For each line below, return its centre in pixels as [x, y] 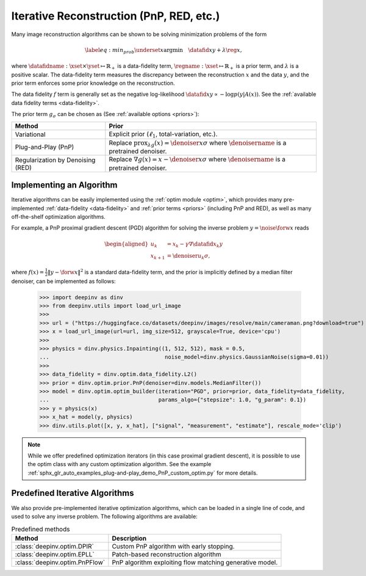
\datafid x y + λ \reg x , [215, 50]
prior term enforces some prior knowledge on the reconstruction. [93, 83]
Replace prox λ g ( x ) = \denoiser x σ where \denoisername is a [198, 144]
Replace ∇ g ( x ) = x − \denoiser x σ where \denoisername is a [197, 159]
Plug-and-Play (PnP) [45, 147]
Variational [30, 134]
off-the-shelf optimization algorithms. [59, 217]
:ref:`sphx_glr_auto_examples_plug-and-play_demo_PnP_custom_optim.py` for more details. [143, 473]
